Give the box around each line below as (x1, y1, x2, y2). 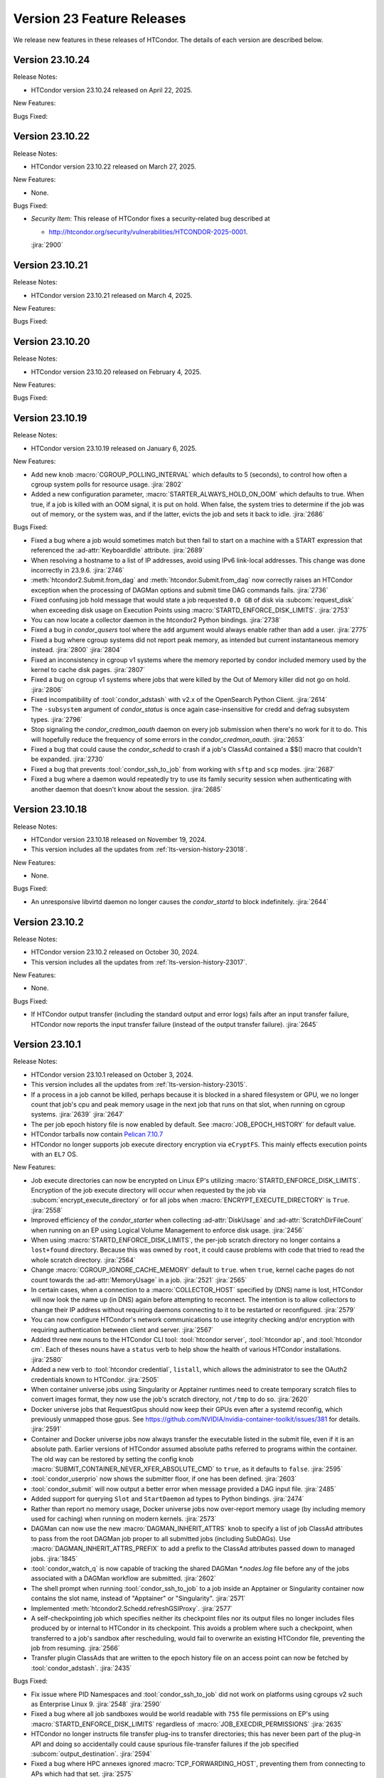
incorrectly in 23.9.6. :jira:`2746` (31, 566, 124, 575)
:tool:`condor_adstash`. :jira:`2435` (31, 1663, 132, 1672)
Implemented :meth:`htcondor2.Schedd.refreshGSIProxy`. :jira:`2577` (31, 1604, 233, 1612)
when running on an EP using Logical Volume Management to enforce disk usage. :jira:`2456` (31, 1225, 304, 1234)
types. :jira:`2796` (31, 715, 83, 723)
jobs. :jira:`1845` (31, 1554, 78, 1563)
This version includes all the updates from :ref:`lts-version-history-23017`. (31, 957, 248, 967)
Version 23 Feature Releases (13, 11, 186, 26)
